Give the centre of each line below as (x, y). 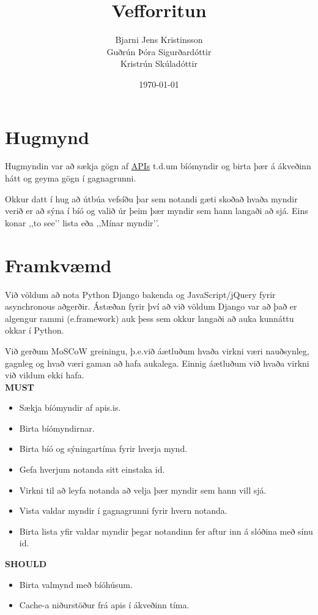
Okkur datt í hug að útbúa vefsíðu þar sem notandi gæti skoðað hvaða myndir (151, 198)
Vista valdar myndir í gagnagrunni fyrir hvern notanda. (123, 510)
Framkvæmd (58, 265)
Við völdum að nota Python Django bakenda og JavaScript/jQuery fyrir (140, 294)
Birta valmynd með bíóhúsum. (76, 584)
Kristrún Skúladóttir (159, 63)
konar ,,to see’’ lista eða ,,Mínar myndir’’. (82, 222)
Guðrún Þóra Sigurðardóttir (159, 51)
